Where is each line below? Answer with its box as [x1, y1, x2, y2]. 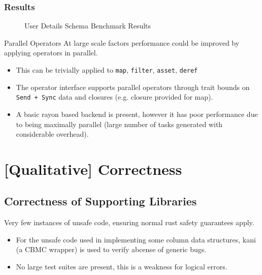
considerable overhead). [16, 129, 89, 139]
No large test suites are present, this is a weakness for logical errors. [16, 261, 227, 272]
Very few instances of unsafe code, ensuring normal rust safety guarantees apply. [4, 217, 254, 228]
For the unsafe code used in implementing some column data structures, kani [16, 234, 256, 245]
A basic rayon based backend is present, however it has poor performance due [16, 108, 258, 119]
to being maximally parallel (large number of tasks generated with [16, 118, 223, 129]
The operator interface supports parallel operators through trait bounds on [16, 81, 250, 92]
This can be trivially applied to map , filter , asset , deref [16, 65, 198, 75]
